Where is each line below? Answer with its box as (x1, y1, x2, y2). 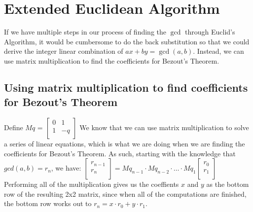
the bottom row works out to (4, 198, 92, 209)
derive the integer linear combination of (4, 46, 123, 56)
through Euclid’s (185, 27, 235, 37)
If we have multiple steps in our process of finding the (4, 27, 166, 37)
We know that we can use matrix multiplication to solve (79, 122, 249, 133)
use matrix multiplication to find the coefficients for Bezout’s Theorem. (4, 55, 219, 66)
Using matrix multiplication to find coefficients (4, 79, 248, 95)
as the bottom (206, 179, 249, 189)
